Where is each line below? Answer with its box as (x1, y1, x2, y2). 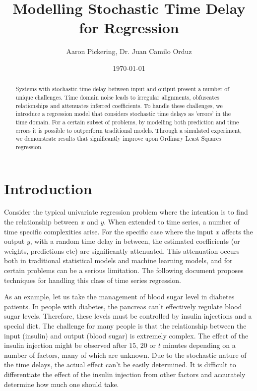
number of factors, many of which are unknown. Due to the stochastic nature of (4, 349, 247, 360)
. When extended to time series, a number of (104, 217, 240, 227)
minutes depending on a (163, 340, 236, 350)
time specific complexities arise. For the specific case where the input (4, 226, 213, 236)
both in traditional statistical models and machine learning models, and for (4, 255, 233, 266)
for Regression (79, 17, 179, 38)
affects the (222, 226, 253, 236)
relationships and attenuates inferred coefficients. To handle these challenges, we (15, 101, 223, 110)
